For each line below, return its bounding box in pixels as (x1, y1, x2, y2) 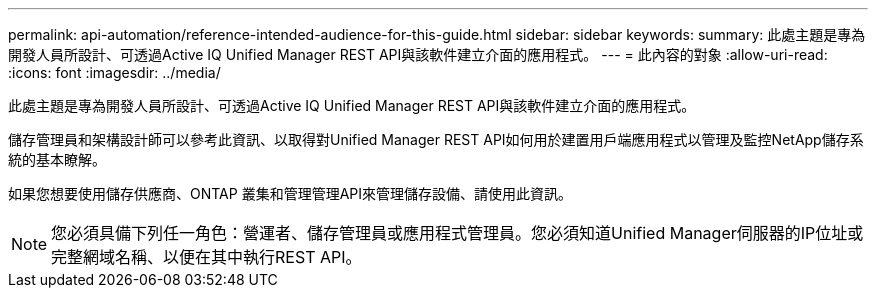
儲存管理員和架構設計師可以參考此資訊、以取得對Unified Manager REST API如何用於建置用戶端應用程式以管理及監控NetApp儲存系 (8, 131, 864, 148)
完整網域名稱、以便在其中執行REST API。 (51, 247, 362, 267)
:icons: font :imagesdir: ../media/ (8, 64, 221, 81)
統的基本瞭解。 (8, 151, 106, 168)
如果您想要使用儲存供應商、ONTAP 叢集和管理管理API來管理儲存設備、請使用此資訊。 (8, 185, 572, 202)
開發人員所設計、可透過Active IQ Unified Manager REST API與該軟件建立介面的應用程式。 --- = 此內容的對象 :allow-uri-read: (8, 46, 828, 63)
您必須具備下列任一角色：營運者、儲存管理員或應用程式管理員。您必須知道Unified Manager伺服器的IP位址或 (51, 223, 864, 243)
